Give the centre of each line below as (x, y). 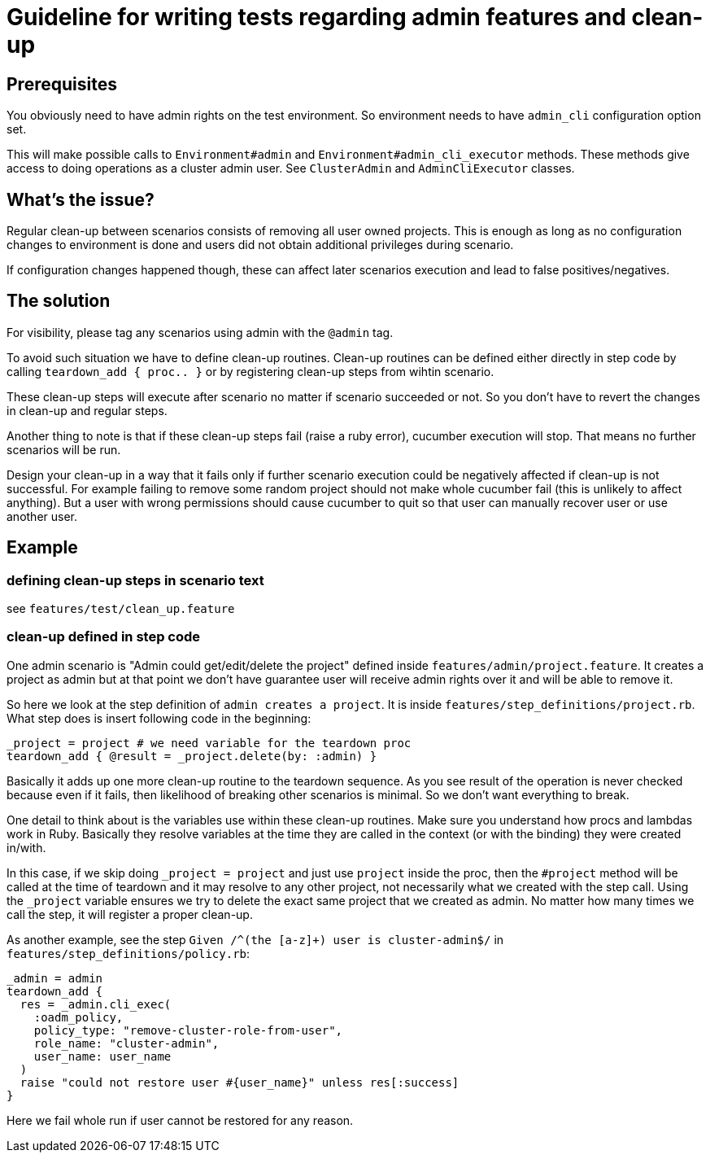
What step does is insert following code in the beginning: (159, 718)
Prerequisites (62, 84)
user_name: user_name (102, 1056)
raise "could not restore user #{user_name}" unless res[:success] (240, 1082)
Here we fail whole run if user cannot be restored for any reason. (180, 1120)
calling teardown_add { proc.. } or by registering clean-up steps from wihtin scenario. (250, 371)
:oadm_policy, (78, 1017)
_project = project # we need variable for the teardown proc (209, 743)
